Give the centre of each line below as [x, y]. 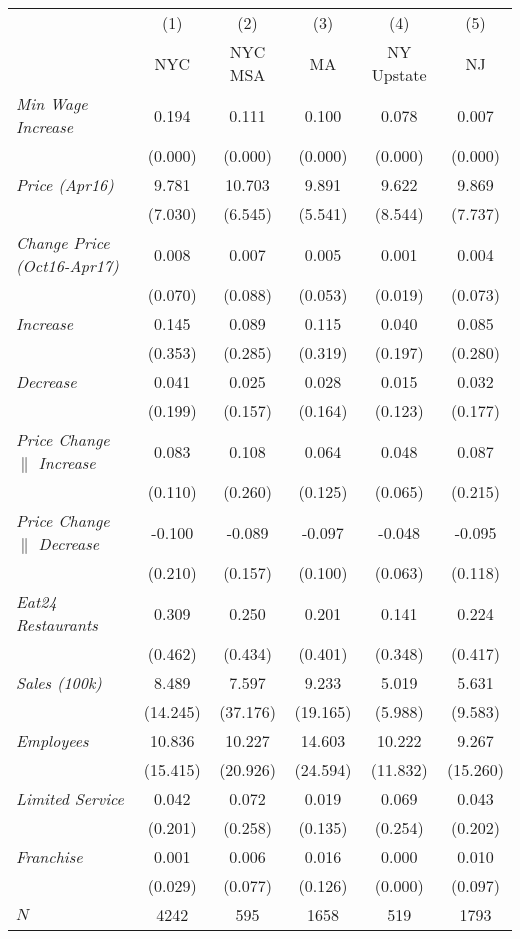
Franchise [49, 856]
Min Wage [52, 103]
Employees [52, 740]
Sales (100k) [59, 682]
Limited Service [70, 798]
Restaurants [57, 624]
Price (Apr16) [65, 184]
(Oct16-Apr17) [67, 265]
